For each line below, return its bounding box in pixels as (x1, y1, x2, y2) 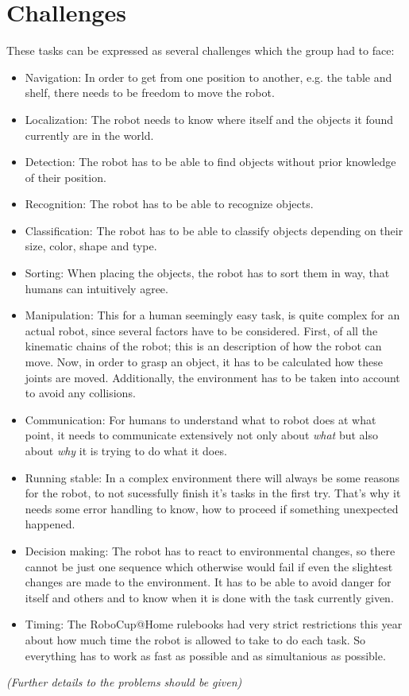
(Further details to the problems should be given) (6, 674, 242, 690)
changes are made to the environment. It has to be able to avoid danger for (25, 574, 392, 590)
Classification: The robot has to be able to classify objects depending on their (25, 222, 403, 238)
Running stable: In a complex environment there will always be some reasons (25, 469, 400, 485)
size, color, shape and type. (25, 238, 157, 254)
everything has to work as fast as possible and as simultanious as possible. (25, 647, 386, 663)
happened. (25, 516, 75, 532)
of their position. (25, 168, 106, 185)
